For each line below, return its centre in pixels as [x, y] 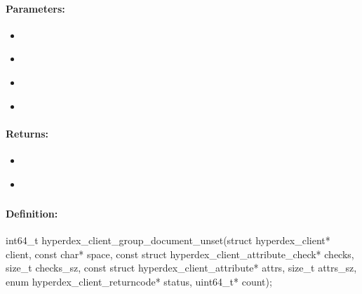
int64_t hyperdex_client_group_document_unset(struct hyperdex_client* [168, 240]
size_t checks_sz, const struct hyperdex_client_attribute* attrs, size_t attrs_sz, [181, 268]
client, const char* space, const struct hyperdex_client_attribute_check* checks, [180, 254]
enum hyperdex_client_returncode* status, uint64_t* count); [139, 282]
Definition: [32, 214]
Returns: [27, 133]
